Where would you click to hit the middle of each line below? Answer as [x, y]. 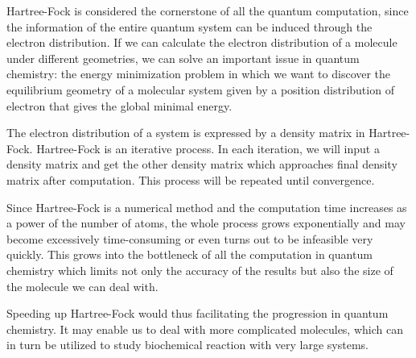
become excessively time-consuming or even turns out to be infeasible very [190, 238]
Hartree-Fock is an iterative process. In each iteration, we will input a [208, 148]
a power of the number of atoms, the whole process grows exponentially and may [206, 223]
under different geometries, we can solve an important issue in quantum [183, 58]
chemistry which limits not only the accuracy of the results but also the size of [200, 270]
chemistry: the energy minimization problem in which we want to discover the [199, 74]
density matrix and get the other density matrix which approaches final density [202, 164]
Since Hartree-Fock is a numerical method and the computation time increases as [207, 207]
